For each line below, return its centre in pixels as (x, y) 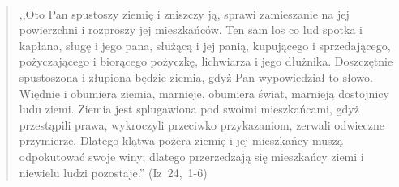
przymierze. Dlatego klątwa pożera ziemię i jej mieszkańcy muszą (181, 140)
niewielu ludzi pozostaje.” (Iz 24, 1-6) (113, 172)
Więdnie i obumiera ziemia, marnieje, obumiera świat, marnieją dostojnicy (204, 93)
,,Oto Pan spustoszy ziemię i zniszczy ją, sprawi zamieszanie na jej (184, 13)
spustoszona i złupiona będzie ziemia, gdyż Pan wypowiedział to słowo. (196, 76)
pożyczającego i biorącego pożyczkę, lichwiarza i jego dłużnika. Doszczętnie (206, 61)
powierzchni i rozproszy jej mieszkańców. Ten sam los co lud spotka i (191, 30)
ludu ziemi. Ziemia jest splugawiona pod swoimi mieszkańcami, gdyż (189, 109)
